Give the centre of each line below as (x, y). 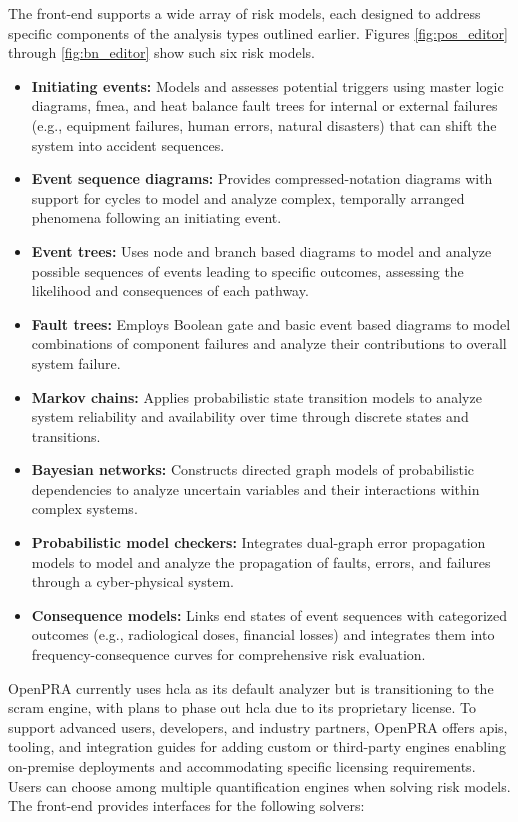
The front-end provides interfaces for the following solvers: (186, 805)
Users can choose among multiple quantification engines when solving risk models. (259, 785)
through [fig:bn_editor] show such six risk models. (161, 52)
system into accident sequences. (128, 144)
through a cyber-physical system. (132, 581)
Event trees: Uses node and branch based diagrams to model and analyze (261, 250)
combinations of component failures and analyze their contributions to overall (269, 343)
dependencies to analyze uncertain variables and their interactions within (255, 488)
